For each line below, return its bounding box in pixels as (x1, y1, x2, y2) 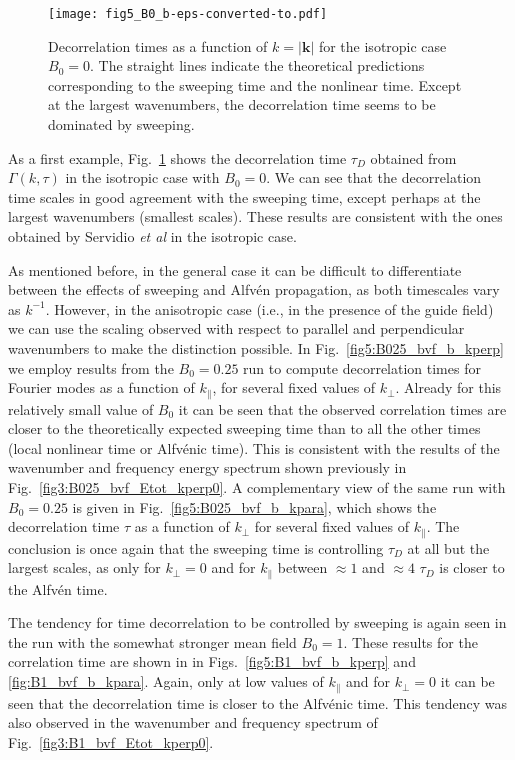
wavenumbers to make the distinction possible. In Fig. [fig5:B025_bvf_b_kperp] (8, 337, 504, 358)
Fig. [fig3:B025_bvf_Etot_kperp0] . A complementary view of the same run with (8, 476, 506, 497)
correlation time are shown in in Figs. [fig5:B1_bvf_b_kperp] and (8, 651, 416, 672)
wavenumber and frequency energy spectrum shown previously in (8, 457, 407, 478)
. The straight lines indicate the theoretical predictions (89, 55, 425, 76)
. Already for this (395, 377, 502, 398)
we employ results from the (8, 357, 174, 378)
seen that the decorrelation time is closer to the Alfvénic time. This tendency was (8, 692, 507, 713)
